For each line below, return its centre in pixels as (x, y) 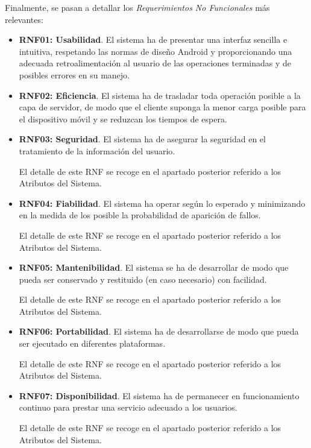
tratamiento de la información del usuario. (97, 150)
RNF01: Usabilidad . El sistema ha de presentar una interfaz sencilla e (153, 39)
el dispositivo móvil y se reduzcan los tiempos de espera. (123, 118)
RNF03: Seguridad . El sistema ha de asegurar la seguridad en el (142, 139)
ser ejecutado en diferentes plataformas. (92, 343)
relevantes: (24, 19)
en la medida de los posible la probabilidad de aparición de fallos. (140, 215)
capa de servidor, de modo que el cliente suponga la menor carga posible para (162, 107)
